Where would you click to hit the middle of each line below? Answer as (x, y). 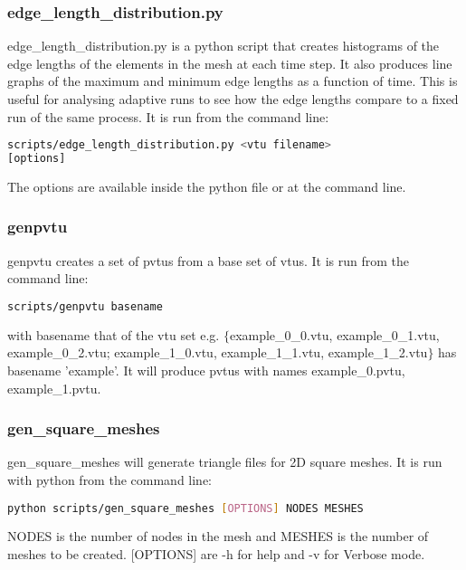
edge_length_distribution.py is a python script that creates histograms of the (223, 46)
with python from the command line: (110, 480)
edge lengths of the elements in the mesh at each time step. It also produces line (230, 63)
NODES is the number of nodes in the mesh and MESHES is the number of (218, 536)
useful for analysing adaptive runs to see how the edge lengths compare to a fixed (233, 99)
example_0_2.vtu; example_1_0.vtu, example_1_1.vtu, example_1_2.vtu (218, 352)
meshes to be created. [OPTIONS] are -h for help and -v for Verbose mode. (216, 554)
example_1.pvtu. (54, 388)
